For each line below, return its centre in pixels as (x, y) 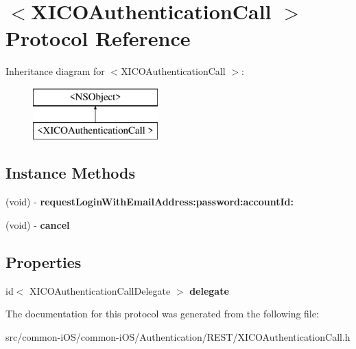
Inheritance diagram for (55, 71)
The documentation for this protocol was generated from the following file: (162, 314)
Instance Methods (70, 173)
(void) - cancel (38, 224)
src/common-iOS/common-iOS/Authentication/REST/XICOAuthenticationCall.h (178, 336)
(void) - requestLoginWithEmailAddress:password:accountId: (150, 202)
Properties (44, 261)
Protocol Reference (98, 38)
